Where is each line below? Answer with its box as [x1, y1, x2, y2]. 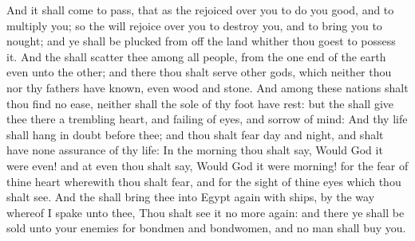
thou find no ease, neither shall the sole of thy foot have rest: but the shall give [6, 95, 394, 111]
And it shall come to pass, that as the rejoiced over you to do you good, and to [6, 2, 394, 17]
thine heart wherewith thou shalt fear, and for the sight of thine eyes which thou [6, 173, 401, 189]
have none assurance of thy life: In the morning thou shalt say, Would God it [6, 142, 383, 158]
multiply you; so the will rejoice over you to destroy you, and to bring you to [6, 17, 382, 33]
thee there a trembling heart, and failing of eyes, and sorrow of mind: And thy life [6, 111, 408, 127]
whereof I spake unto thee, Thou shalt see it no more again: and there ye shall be [6, 204, 405, 220]
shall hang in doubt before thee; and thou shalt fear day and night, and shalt [6, 126, 384, 142]
